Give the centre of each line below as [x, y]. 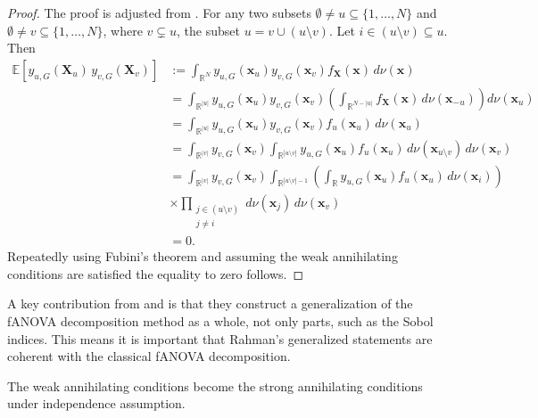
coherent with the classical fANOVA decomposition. [149, 356]
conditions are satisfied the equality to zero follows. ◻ [156, 273]
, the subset [208, 30]
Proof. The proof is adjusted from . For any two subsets [159, 12]
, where [123, 30]
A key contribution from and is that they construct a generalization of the [210, 303]
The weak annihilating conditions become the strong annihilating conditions [215, 385]
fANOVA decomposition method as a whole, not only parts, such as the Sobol [220, 321]
